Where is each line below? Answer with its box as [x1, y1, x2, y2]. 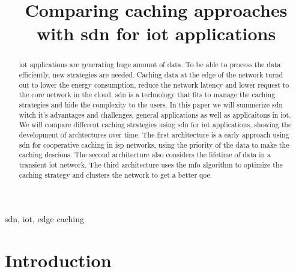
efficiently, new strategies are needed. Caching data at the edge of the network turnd [19, 70, 283, 80]
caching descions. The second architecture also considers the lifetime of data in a [19, 150, 271, 160]
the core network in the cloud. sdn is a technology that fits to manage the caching [19, 89, 276, 100]
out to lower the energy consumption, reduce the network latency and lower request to [19, 79, 289, 89]
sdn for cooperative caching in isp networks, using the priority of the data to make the [19, 139, 289, 150]
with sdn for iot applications [36, 21, 276, 46]
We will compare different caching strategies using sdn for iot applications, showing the [19, 119, 292, 130]
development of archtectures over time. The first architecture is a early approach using [19, 129, 289, 139]
